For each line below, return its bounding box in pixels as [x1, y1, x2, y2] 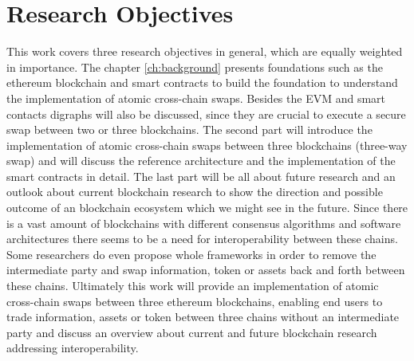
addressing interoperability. [6, 339, 139, 356]
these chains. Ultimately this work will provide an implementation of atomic [6, 277, 379, 294]
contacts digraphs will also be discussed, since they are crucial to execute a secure [6, 105, 406, 122]
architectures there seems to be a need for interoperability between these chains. [6, 230, 398, 247]
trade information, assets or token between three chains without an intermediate [6, 308, 400, 325]
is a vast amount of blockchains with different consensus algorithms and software [6, 214, 401, 231]
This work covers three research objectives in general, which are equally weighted [6, 43, 403, 60]
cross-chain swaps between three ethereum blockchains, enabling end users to [6, 292, 383, 309]
